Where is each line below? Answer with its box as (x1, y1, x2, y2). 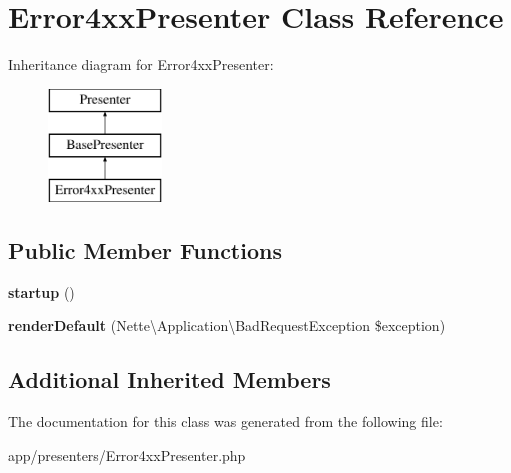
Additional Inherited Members (8, 364, 331, 395)
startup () (8, 281, 75, 302)
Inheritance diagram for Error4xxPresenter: (8, 54, 274, 75)
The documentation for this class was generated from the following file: (8, 411, 443, 432)
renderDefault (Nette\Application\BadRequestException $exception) (8, 315, 446, 336)
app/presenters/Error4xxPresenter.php (8, 444, 246, 465)
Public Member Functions (8, 235, 282, 266)
